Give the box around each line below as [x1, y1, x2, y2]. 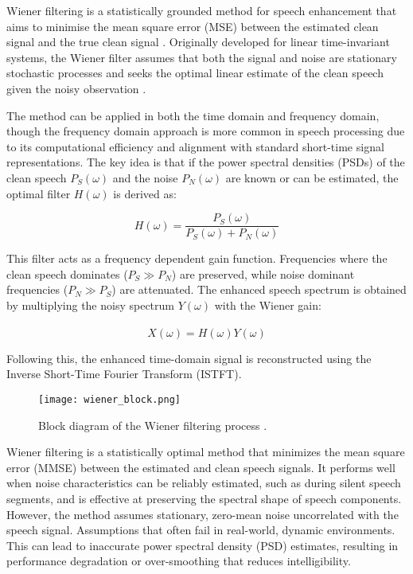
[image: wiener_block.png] [38, 393, 181, 405]
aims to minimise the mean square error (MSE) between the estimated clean [6, 18, 379, 34]
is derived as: [113, 185, 177, 201]
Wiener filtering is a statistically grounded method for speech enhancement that [6, 2, 397, 18]
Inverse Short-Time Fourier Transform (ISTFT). [6, 365, 242, 382]
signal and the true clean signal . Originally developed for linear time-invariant [6, 33, 390, 50]
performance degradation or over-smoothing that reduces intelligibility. [6, 553, 351, 569]
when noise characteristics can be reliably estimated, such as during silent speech [6, 474, 401, 491]
